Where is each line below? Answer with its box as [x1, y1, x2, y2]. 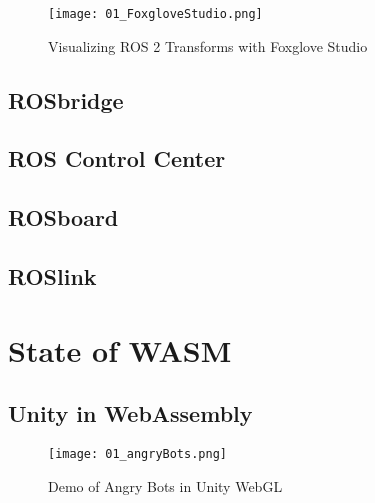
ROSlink [8, 260, 97, 291]
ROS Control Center [8, 143, 226, 174]
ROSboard [8, 202, 119, 233]
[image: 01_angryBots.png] [48, 446, 227, 461]
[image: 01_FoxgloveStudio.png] [48, 7, 263, 21]
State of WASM [8, 329, 232, 370]
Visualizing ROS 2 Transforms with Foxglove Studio [48, 35, 368, 56]
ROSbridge [8, 84, 124, 115]
